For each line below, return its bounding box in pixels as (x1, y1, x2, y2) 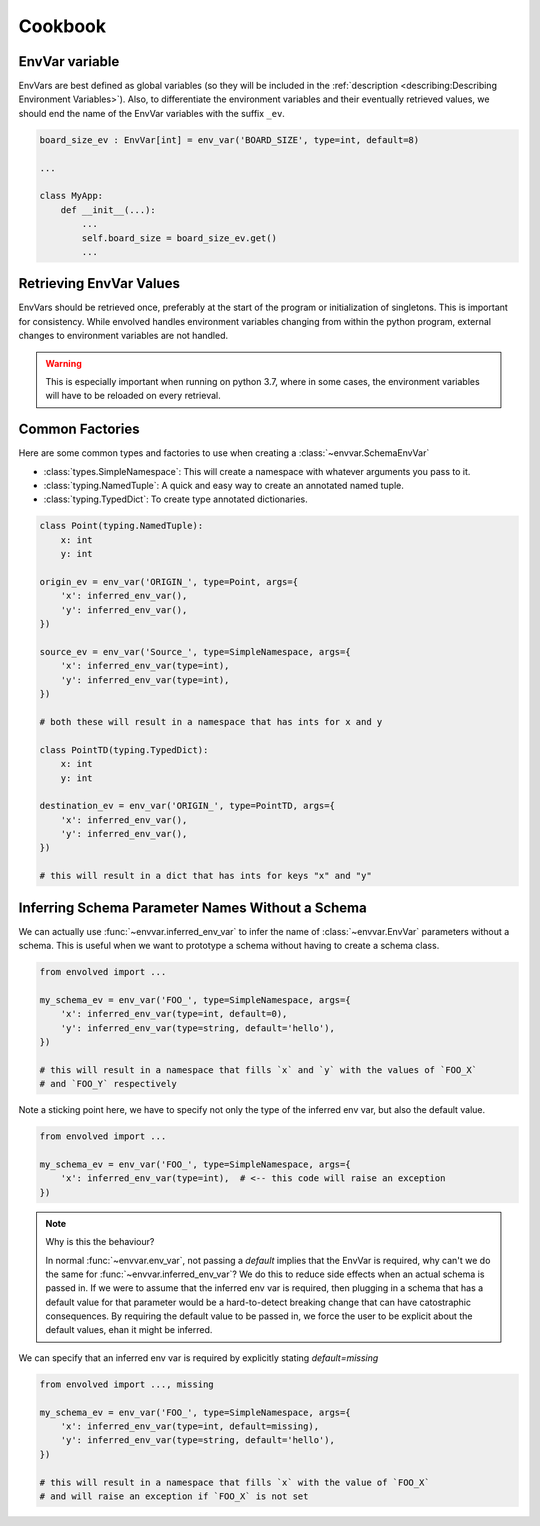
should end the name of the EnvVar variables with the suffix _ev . (18, 107, 285, 119)
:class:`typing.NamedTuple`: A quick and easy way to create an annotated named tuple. (43, 480, 404, 492)
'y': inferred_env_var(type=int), (60, 674, 230, 685)
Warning (45, 357, 82, 369)
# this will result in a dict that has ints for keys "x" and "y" (39, 870, 372, 882)
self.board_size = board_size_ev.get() (81, 232, 277, 244)
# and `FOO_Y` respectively (39, 1078, 177, 1090)
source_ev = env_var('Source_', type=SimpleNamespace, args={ (39, 646, 351, 657)
